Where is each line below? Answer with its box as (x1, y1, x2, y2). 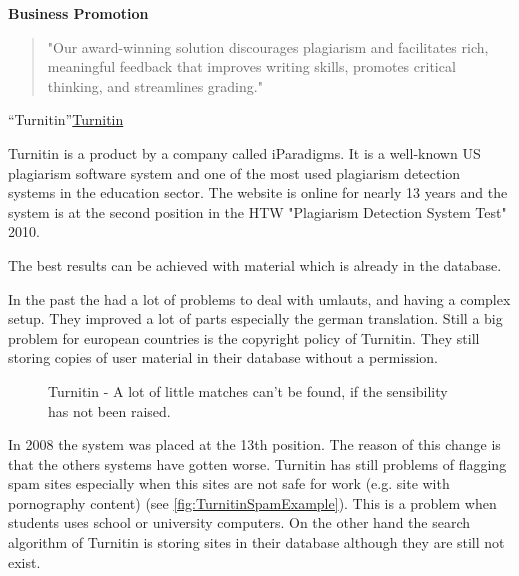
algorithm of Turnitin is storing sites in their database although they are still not (8, 532, 505, 553)
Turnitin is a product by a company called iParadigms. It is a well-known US (8, 142, 481, 163)
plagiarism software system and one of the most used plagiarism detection (8, 162, 461, 183)
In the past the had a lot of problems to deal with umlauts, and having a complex (8, 288, 511, 309)
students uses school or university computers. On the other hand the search (8, 512, 471, 533)
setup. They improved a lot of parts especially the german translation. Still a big (8, 308, 503, 329)
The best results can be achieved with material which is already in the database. (8, 254, 502, 275)
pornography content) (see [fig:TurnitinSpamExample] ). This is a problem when (8, 492, 497, 513)
